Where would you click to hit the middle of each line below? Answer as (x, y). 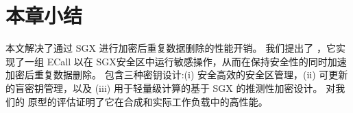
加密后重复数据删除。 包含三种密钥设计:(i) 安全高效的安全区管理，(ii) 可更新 (177, 75)
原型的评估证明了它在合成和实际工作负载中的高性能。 (148, 101)
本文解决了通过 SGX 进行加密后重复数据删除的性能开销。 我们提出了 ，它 (171, 48)
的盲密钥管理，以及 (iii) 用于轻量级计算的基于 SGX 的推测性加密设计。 (164, 87)
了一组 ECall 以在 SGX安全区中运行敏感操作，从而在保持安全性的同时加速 (181, 61)
